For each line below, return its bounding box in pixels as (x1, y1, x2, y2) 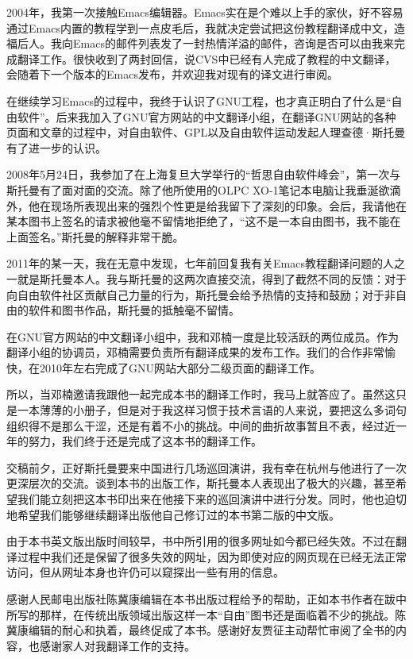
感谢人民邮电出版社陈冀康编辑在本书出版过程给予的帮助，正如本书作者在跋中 (6, 591, 407, 607)
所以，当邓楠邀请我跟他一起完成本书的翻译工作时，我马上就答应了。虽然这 (6, 386, 396, 403)
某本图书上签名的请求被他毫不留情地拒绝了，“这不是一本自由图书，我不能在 (6, 213, 401, 229)
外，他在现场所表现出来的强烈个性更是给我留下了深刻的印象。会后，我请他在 (6, 197, 407, 214)
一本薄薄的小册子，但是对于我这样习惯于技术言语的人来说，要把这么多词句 (17, 402, 407, 418)
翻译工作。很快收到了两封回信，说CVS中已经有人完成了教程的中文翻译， (17, 50, 396, 67)
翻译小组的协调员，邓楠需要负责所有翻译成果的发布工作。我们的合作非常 (6, 344, 384, 360)
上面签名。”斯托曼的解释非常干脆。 (6, 228, 184, 245)
